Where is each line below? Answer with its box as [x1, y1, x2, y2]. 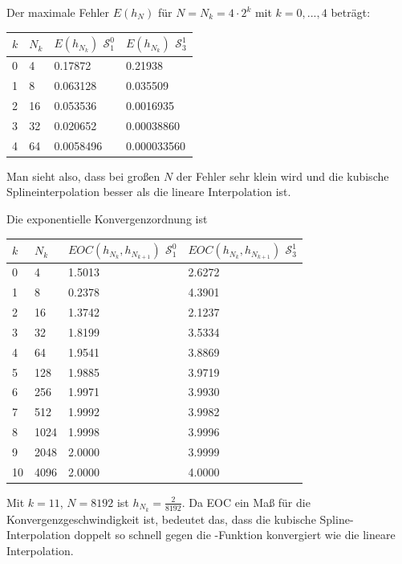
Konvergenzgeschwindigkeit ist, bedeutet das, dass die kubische [6, 510, 316, 527]
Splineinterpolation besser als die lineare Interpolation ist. [6, 183, 291, 200]
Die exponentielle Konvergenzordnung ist [6, 210, 208, 227]
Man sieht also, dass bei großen [6, 167, 160, 184]
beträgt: [331, 4, 371, 20]
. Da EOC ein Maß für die [181, 493, 311, 510]
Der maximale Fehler [6, 4, 110, 20]
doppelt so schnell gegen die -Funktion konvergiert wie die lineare [74, 526, 396, 543]
